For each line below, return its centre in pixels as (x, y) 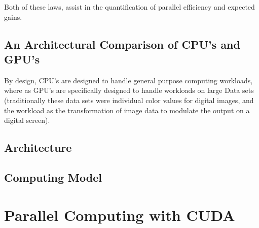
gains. (13, 17)
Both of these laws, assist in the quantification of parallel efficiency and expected (129, 7)
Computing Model (53, 177)
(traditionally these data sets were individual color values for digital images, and (129, 100)
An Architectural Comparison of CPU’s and (122, 44)
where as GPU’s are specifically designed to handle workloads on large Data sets (129, 90)
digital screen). (27, 120)
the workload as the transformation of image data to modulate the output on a (127, 110)
